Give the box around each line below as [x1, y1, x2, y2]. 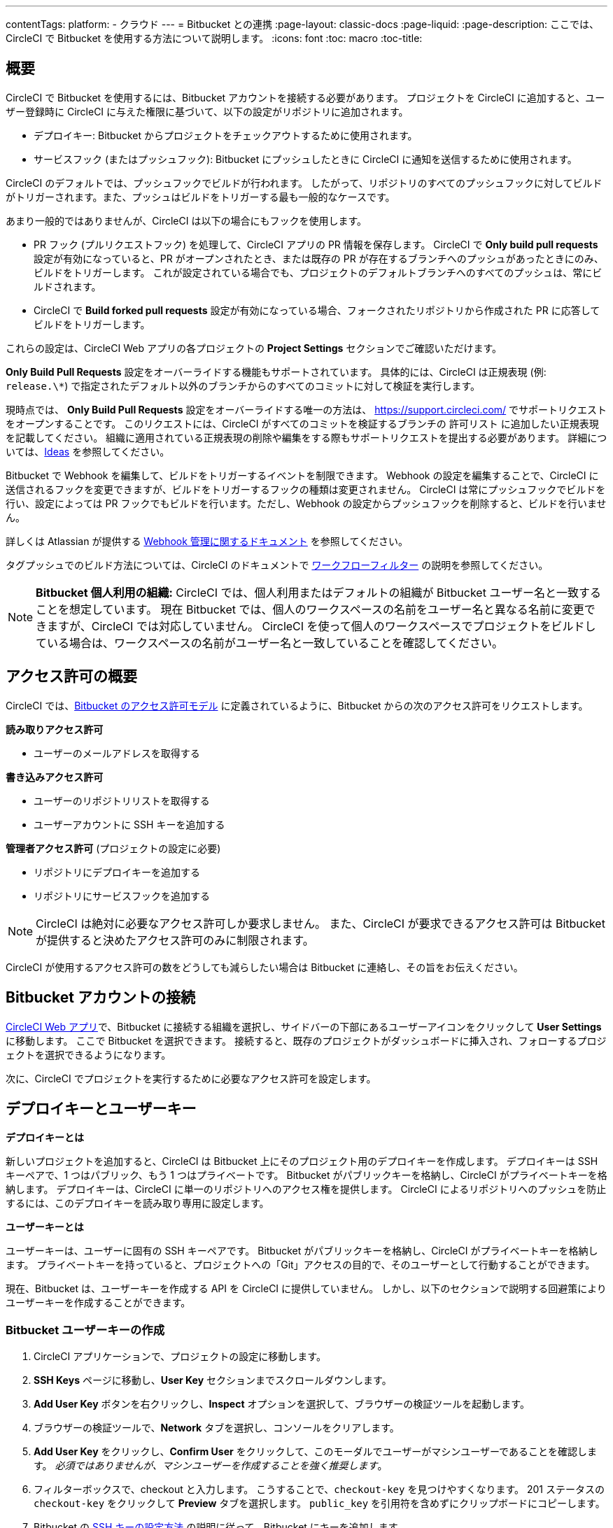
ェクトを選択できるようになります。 [6, 1048, 171, 1061]
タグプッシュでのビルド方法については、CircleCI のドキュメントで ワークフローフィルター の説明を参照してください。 [6, 558, 549, 571]
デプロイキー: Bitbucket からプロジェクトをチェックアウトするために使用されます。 [34, 129, 418, 141]
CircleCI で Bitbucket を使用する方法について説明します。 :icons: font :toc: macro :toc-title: [6, 32, 423, 44]
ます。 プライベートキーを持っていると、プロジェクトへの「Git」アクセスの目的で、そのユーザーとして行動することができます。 [6, 1259, 596, 1271]
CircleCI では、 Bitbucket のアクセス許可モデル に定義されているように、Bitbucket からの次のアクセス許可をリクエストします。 [6, 699, 589, 712]
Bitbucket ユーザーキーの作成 [6, 1322, 165, 1337]
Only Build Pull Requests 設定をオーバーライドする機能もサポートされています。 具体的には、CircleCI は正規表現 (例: [6, 365, 547, 378]
